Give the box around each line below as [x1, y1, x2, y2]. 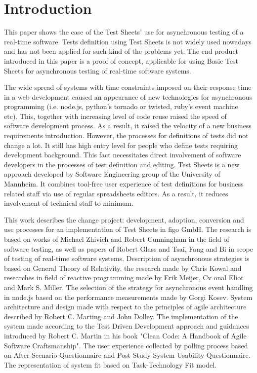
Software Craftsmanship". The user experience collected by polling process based [4, 340, 248, 350]
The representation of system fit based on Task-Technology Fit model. [4, 359, 216, 370]
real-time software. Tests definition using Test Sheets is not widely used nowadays [4, 36, 252, 46]
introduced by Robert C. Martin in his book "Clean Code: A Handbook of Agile [4, 330, 247, 340]
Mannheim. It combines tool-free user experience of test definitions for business [4, 179, 244, 189]
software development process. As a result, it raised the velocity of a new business [4, 120, 252, 131]
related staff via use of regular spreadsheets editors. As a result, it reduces [4, 188, 228, 198]
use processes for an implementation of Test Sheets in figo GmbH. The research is [4, 224, 252, 234]
